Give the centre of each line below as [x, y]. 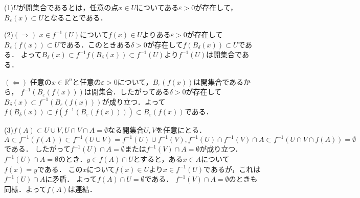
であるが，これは [232, 169]
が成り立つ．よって [134, 101]
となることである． [75, 17]
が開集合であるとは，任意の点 [68, 7]
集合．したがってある [134, 92]
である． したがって [37, 149]
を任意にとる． [181, 130]
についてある [157, 7]
